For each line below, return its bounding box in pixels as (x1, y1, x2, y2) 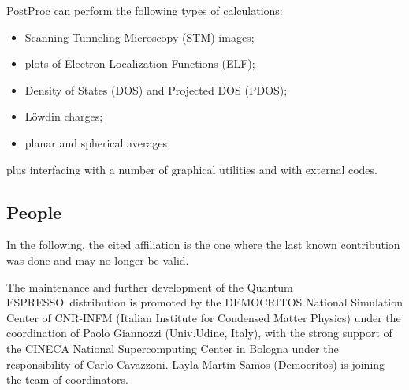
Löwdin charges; (24, 108, 103, 124)
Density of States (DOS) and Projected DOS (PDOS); (24, 81, 288, 98)
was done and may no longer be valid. (6, 251, 189, 268)
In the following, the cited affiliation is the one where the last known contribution (6, 236, 400, 253)
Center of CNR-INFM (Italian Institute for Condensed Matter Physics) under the (6, 309, 401, 325)
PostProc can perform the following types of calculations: (6, 2, 283, 18)
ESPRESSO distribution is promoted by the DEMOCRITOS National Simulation (6, 294, 403, 310)
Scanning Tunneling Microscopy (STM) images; (24, 28, 255, 45)
